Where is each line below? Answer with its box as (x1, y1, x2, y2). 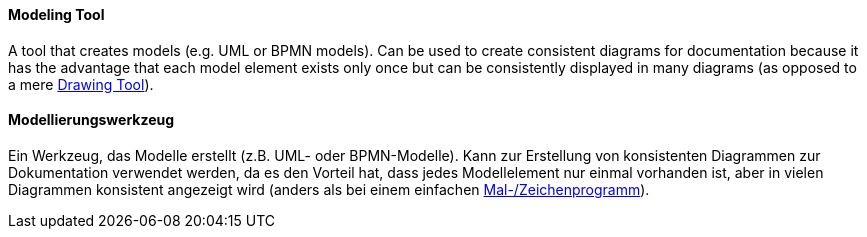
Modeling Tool (8, 6, 105, 23)
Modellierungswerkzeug (8, 111, 175, 129)
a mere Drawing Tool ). (8, 75, 154, 93)
